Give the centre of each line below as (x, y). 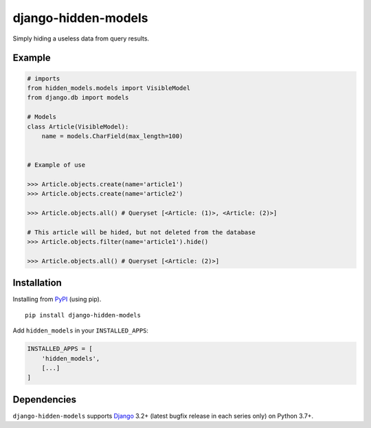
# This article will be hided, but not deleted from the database (141, 232)
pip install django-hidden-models (83, 315)
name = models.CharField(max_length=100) (112, 136)
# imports (44, 78)
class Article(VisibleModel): (78, 126)
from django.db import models (78, 98)
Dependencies (45, 399)
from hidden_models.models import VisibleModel (109, 88)
